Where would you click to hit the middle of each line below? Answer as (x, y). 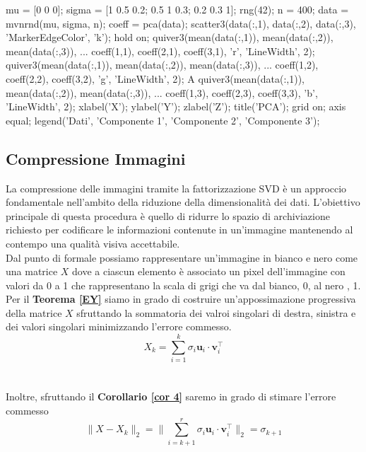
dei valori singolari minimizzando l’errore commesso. (119, 326)
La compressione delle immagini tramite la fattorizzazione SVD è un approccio (176, 188)
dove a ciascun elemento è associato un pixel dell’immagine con (209, 271)
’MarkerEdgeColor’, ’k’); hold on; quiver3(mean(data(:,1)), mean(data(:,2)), (170, 37)
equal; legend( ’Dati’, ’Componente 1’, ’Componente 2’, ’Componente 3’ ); (163, 120)
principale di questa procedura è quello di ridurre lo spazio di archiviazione (168, 215)
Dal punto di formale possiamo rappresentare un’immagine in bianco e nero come (182, 257)
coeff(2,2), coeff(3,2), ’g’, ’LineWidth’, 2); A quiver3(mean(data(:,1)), (155, 78)
